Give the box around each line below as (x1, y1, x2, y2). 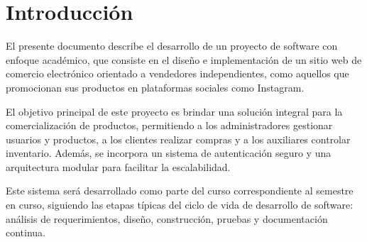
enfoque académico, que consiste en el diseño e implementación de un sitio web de (6, 52, 362, 67)
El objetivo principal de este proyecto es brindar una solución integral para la (6, 104, 343, 119)
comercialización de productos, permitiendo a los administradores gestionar (6, 118, 333, 133)
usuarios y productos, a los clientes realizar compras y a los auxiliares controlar (6, 131, 351, 146)
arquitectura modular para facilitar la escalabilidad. (6, 159, 231, 174)
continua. (6, 225, 46, 240)
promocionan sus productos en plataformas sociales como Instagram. (6, 79, 305, 94)
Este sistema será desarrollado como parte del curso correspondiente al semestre (6, 183, 354, 198)
